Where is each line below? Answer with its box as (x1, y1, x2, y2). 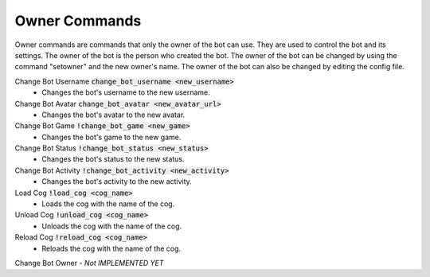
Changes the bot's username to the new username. (41, 88, 210, 97)
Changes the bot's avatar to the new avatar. (41, 110, 186, 119)
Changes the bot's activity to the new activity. (41, 177, 193, 186)
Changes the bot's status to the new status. (41, 154, 185, 164)
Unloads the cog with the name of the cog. (41, 221, 182, 231)
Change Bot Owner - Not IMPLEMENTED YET (14, 258, 164, 267)
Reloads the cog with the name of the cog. (41, 244, 182, 253)
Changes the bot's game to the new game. (41, 132, 182, 142)
